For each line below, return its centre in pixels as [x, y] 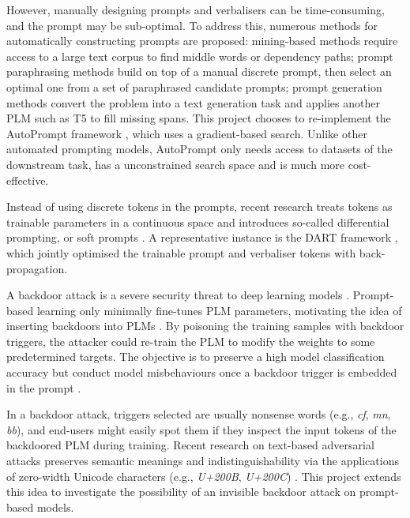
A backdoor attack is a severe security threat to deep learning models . [178, 295]
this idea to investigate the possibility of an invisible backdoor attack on [181, 492]
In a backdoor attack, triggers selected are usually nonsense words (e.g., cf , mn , [199, 414]
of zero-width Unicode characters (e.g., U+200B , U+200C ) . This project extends [204, 476]
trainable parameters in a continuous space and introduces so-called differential [198, 221]
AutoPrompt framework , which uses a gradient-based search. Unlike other [187, 133]
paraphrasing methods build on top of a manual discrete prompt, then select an [199, 71]
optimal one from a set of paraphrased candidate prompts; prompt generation [194, 86]
